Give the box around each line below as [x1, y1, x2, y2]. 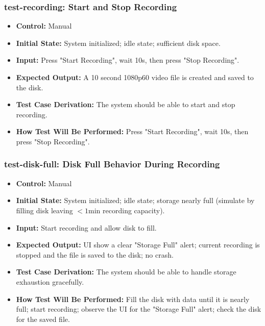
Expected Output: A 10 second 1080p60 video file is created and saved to [16, 72, 254, 82]
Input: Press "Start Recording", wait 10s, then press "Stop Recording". [16, 55, 239, 65]
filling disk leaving [16, 205, 73, 215]
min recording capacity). [88, 205, 165, 215]
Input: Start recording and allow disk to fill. [16, 222, 157, 233]
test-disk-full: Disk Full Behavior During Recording [4, 158, 220, 170]
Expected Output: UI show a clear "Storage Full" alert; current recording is [16, 239, 260, 250]
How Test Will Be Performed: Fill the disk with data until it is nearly [16, 293, 250, 304]
